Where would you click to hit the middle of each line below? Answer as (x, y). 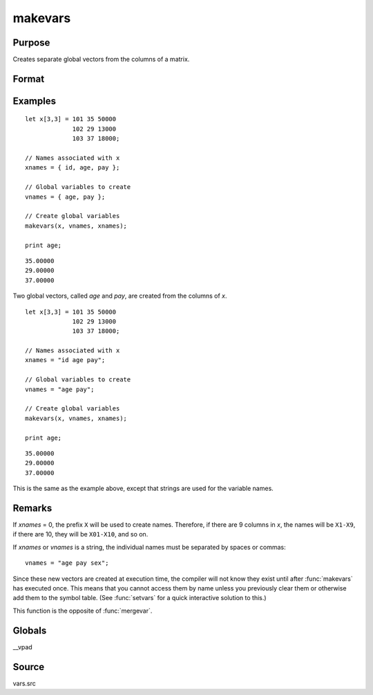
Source (29, 667)
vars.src (24, 683)
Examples (35, 101)
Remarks (32, 508)
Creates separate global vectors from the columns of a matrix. (101, 60)
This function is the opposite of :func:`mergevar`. (83, 611)
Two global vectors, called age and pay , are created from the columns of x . (120, 296)
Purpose (31, 43)
